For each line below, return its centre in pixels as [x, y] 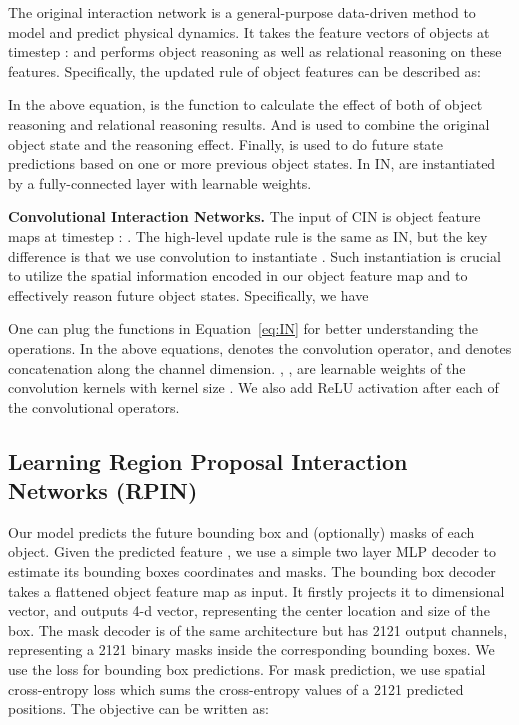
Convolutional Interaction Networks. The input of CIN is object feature [244, 216]
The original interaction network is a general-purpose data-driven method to [242, 12]
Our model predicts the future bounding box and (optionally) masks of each [241, 531]
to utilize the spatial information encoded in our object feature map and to [238, 275]
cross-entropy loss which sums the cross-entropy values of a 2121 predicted [236, 688]
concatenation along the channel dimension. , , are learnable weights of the [237, 367]
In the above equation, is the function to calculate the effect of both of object [245, 104]
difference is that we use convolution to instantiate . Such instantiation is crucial [254, 255]
